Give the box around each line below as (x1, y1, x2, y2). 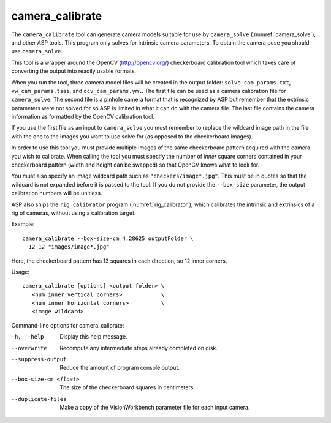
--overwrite (11, 345, 47, 351)
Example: (11, 220, 35, 228)
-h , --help (11, 334, 44, 340)
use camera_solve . (11, 48, 63, 55)
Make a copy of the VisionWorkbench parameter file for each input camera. (59, 404, 250, 411)
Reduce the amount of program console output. (59, 364, 180, 372)
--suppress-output (11, 356, 67, 363)
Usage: (11, 268, 30, 275)
